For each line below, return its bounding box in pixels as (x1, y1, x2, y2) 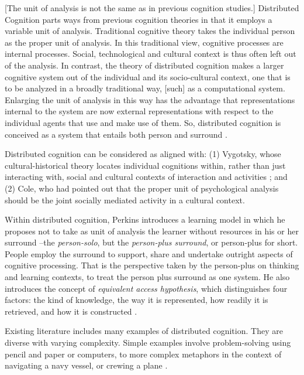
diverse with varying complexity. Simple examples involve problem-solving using (5, 336, 291, 349)
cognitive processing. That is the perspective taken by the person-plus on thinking (5, 259, 299, 271)
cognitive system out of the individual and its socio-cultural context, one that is (5, 70, 291, 83)
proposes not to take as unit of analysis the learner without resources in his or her (5, 224, 299, 237)
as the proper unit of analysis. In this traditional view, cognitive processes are (5, 36, 284, 48)
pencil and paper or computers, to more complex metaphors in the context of (5, 347, 282, 360)
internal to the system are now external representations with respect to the (5, 105, 274, 117)
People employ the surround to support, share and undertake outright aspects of (5, 247, 293, 260)
